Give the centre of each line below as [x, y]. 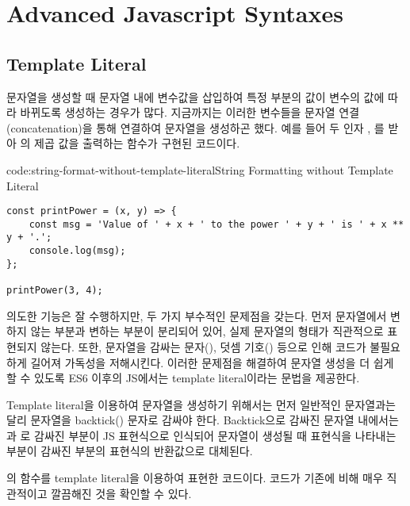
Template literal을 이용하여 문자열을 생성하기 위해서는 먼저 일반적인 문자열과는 [201, 404]
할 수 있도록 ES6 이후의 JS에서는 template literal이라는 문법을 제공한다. [183, 378]
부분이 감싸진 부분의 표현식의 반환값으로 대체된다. [130, 451]
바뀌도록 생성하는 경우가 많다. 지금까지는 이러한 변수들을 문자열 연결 [190, 112]
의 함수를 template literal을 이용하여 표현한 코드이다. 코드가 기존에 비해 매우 [195, 478]
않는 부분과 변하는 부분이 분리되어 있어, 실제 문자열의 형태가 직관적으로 [207, 331]
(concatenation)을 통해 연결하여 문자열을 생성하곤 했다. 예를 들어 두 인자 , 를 [195, 127]
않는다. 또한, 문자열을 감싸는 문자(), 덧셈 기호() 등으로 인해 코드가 [203, 346]
